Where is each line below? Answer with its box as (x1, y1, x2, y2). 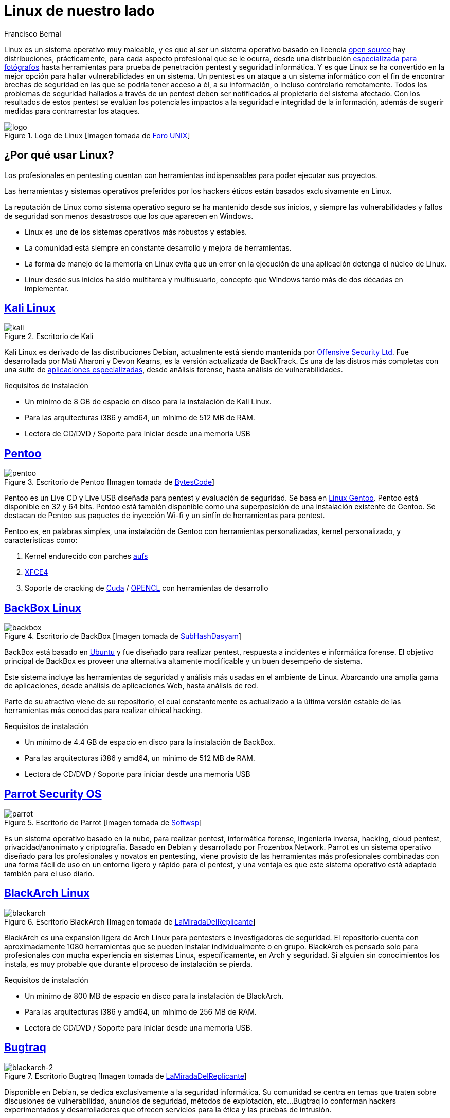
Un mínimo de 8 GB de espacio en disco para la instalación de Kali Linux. (25, 397, 272, 406)
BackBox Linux (4, 601, 82, 614)
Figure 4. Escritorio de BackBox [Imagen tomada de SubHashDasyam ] (4, 632, 242, 641)
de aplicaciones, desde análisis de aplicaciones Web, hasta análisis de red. (4, 681, 258, 690)
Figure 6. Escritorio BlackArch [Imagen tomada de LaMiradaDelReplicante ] (4, 917, 256, 926)
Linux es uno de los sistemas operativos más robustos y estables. (25, 227, 247, 236)
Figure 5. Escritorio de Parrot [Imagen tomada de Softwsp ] (4, 818, 202, 827)
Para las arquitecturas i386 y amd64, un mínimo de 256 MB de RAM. (25, 1007, 257, 1016)
